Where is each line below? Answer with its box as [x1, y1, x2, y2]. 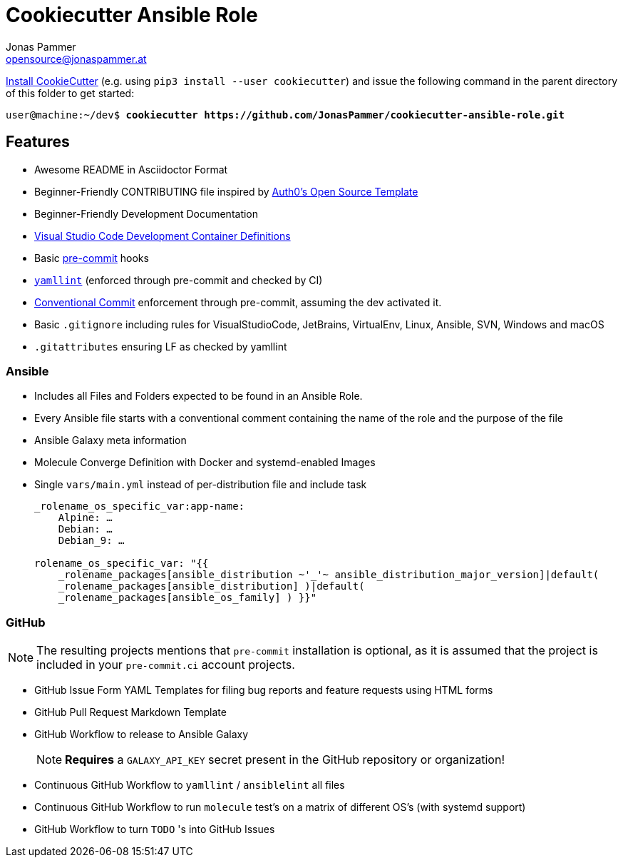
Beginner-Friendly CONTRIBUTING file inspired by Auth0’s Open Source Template [34, 185, 418, 198]
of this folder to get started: [6, 86, 135, 99]
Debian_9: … [58, 535, 125, 547]
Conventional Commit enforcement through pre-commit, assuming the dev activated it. [34, 296, 442, 308]
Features [6, 133, 70, 151]
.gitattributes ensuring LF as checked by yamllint [34, 340, 287, 353]
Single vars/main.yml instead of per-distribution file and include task [34, 478, 367, 491]
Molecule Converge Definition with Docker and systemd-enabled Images [34, 456, 376, 469]
